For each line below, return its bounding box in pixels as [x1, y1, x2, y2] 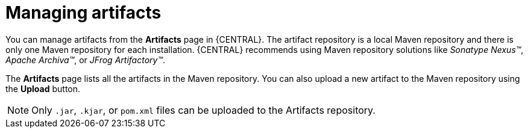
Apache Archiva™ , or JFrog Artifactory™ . [5, 54, 166, 65]
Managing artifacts [5, 2, 162, 23]
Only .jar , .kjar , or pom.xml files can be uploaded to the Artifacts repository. [31, 104, 376, 116]
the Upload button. [5, 83, 81, 94]
